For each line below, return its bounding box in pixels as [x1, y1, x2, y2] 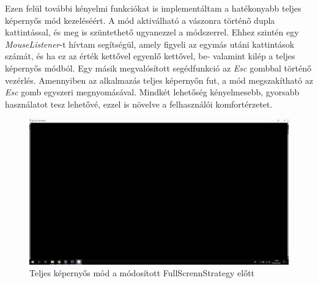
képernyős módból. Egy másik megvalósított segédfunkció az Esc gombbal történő [5, 61, 311, 74]
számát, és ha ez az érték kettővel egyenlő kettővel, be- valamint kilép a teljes [5, 50, 295, 62]
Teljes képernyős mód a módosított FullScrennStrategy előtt [29, 266, 255, 279]
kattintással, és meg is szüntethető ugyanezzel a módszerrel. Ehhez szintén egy [5, 26, 299, 39]
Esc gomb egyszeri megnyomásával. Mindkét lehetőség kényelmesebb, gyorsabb [5, 86, 300, 98]
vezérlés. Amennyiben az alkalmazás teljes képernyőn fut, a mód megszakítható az [5, 73, 313, 86]
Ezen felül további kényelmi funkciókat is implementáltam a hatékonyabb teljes [5, 2, 301, 14]
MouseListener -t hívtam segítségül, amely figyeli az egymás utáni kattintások [5, 37, 295, 50]
